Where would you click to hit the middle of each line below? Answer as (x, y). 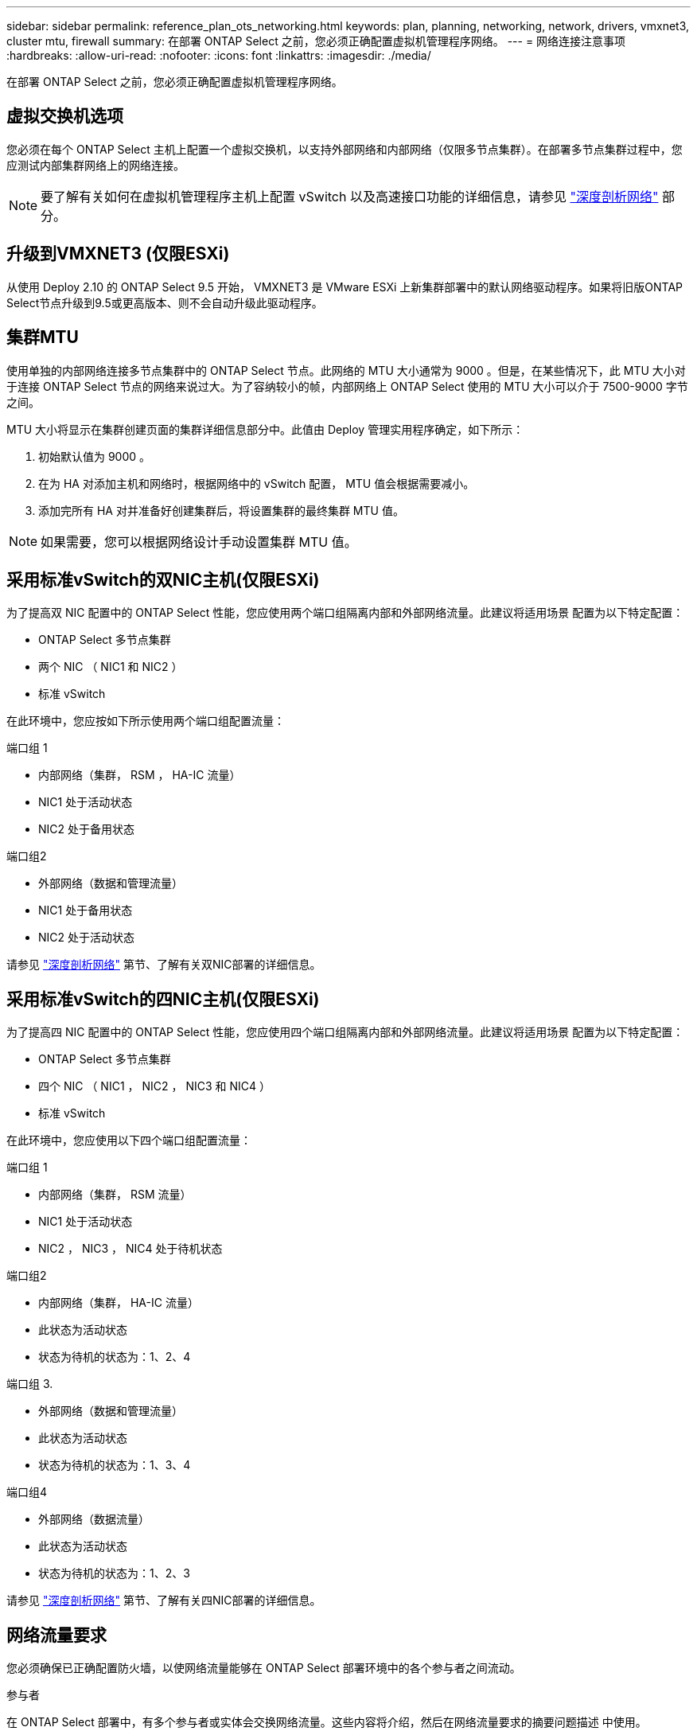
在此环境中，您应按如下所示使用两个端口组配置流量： (146, 721)
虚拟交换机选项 (65, 116)
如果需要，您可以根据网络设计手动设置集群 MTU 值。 (199, 542)
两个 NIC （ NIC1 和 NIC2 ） (111, 667)
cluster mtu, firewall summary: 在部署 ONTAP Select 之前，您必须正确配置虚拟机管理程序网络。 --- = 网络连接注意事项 (316, 41)
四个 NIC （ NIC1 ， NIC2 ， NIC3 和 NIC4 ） (154, 1086)
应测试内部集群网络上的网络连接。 (95, 165)
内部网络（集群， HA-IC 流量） (119, 1303)
